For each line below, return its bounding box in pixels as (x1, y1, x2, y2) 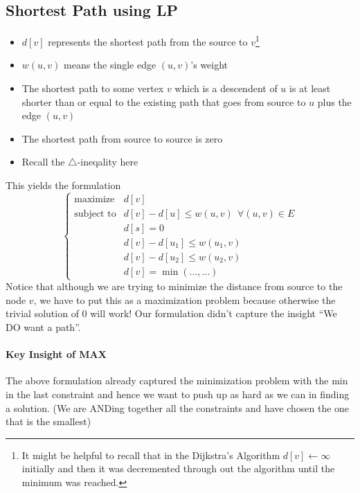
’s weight (190, 57, 228, 72)
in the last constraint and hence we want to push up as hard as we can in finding (6, 387, 350, 402)
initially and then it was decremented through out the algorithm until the (21, 461, 335, 476)
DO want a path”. (6, 320, 81, 334)
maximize (74, 194, 115, 204)
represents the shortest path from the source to (48, 34, 248, 48)
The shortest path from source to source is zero (21, 131, 223, 145)
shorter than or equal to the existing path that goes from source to (21, 94, 306, 109)
